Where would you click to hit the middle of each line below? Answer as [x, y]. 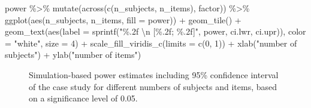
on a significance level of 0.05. [83, 98]
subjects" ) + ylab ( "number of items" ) [73, 55]
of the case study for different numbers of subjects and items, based [153, 86]
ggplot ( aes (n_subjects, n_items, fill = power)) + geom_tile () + [123, 19]
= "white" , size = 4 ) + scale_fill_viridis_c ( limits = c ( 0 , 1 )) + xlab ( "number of [151, 43]
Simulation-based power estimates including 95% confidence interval [154, 74]
